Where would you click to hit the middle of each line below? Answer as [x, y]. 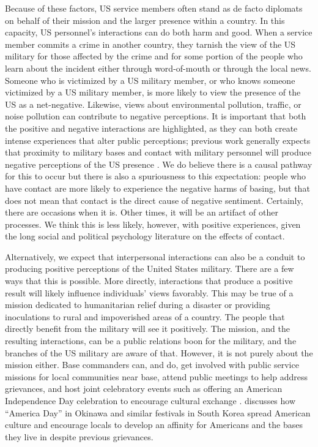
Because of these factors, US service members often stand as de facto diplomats [154, 8]
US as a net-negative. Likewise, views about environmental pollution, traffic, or [153, 104]
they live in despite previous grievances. [79, 436]
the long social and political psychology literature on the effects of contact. [145, 236]
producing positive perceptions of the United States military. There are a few [150, 269]
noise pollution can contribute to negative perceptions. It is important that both [156, 116]
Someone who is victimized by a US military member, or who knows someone [150, 80]
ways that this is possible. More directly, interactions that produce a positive [149, 281]
